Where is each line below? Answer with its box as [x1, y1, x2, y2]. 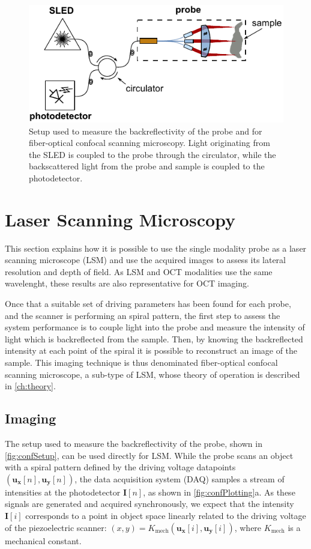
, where [234, 521, 262, 533]
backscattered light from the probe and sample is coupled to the [29, 160, 265, 172]
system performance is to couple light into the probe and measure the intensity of [5, 321, 305, 333]
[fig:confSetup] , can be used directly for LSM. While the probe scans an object [5, 449, 294, 461]
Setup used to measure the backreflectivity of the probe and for [29, 124, 262, 137]
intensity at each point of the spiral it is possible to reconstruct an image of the [5, 344, 298, 357]
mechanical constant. [5, 534, 82, 547]
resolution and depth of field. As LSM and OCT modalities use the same [5, 265, 273, 278]
